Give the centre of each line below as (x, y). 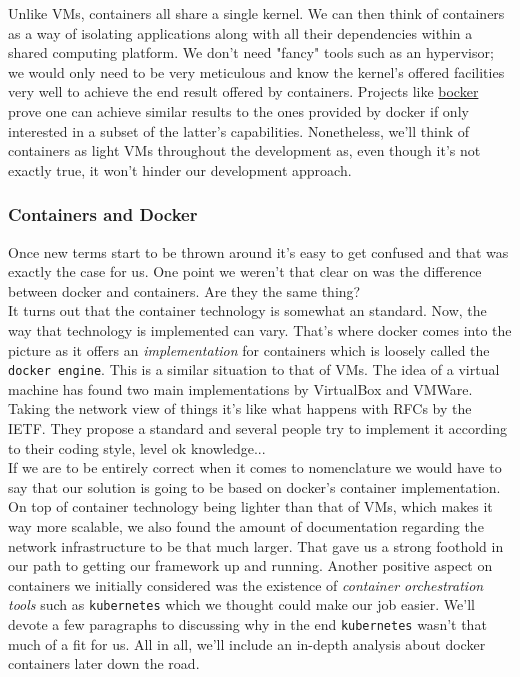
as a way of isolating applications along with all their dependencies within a (240, 32)
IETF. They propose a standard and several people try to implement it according (257, 427)
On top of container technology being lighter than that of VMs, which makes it (250, 506)
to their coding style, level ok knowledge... (137, 447)
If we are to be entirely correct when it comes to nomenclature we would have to (255, 467)
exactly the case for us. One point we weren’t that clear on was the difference (245, 271)
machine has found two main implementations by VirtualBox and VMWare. (240, 388)
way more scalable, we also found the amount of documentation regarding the (246, 525)
